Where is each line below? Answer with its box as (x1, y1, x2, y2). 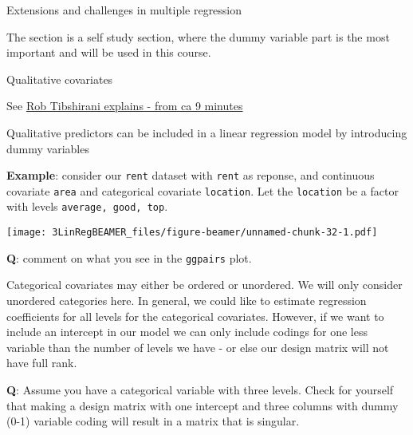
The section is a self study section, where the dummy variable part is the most (6, 28, 390, 45)
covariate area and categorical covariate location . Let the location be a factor (6, 182, 399, 199)
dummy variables (6, 140, 89, 156)
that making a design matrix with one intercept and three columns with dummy (6, 397, 399, 413)
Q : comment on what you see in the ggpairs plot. (6, 249, 252, 266)
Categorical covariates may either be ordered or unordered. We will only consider (6, 276, 403, 293)
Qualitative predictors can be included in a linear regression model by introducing (6, 124, 407, 140)
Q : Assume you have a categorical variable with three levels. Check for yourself (6, 382, 394, 397)
